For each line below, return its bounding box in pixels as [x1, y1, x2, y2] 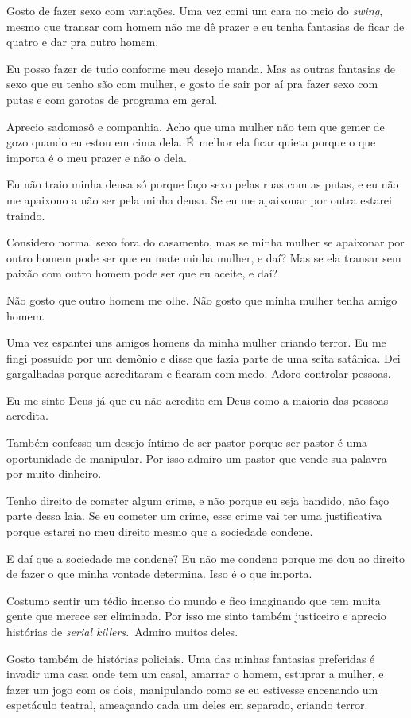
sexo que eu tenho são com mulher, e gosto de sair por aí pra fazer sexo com [6, 76, 378, 92]
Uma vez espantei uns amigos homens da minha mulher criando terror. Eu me [6, 334, 386, 351]
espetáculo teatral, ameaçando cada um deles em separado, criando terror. [6, 697, 368, 713]
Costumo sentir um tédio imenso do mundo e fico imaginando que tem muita [6, 592, 381, 608]
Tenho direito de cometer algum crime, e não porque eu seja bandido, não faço [6, 491, 390, 508]
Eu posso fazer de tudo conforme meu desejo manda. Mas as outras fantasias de [6, 60, 395, 76]
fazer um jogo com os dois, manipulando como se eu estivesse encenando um [6, 681, 378, 697]
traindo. [6, 207, 45, 223]
